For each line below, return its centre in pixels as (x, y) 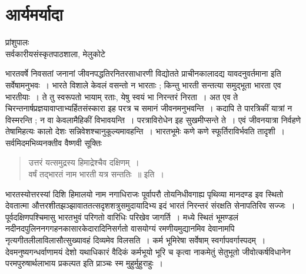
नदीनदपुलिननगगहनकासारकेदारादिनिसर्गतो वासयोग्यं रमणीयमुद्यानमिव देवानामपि (120, 228)
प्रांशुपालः (17, 42)
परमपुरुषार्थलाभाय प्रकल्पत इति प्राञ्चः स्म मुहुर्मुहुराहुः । (84, 263)
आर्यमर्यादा (34, 14)
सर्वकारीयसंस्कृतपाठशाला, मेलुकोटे (55, 53)
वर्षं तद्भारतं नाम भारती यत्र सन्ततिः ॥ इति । (96, 174)
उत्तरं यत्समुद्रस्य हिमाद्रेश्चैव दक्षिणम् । (84, 162)
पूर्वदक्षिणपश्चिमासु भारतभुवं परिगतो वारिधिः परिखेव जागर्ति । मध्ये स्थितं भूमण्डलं (122, 217)
